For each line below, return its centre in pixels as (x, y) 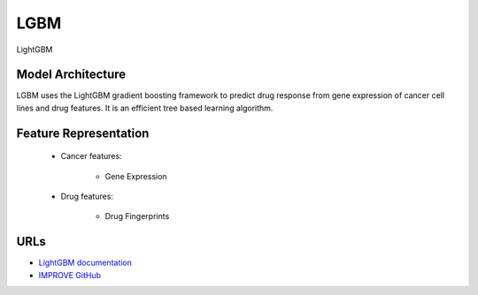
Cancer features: (92, 156)
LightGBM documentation (85, 263)
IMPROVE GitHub (70, 275)
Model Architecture (71, 75)
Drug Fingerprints (137, 216)
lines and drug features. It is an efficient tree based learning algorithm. (145, 108)
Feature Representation (83, 133)
